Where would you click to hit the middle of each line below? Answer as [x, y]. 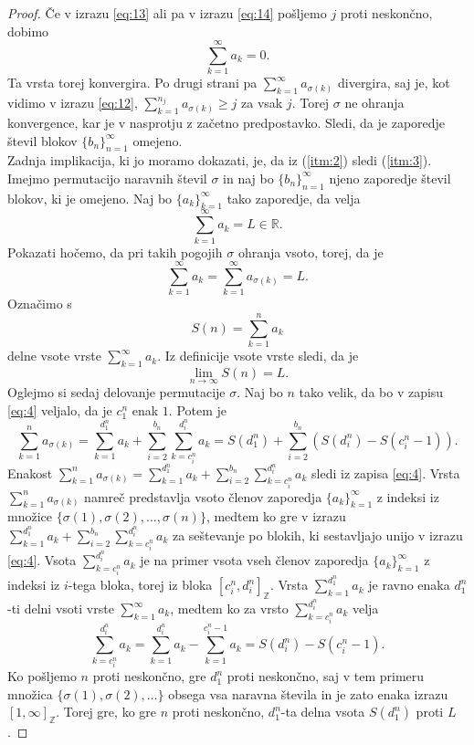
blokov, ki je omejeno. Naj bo [90, 198]
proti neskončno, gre [149, 676]
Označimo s [40, 304]
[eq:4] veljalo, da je [60, 409]
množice [30, 516]
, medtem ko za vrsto [229, 608]
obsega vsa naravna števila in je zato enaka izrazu [308, 693]
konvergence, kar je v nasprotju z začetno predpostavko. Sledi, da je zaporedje [226, 122]
